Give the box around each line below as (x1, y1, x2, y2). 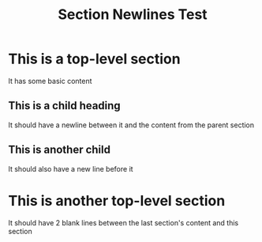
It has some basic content (8, 76, 92, 85)
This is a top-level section (8, 50, 181, 68)
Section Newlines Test (58, 6, 208, 24)
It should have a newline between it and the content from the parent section (8, 120, 255, 130)
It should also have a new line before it (8, 164, 133, 173)
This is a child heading (8, 99, 121, 112)
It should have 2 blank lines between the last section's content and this (8, 217, 239, 227)
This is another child (8, 143, 110, 157)
